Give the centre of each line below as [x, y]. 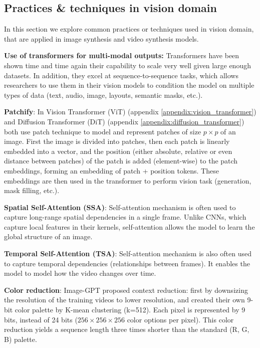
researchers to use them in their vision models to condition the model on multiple [129, 85]
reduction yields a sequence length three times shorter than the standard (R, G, [127, 329]
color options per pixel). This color [180, 319]
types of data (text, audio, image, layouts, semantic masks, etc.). [103, 95]
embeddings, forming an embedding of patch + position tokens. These [111, 170]
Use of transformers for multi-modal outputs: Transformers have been [122, 55]
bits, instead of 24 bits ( [41, 319]
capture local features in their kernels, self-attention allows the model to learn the [129, 226]
